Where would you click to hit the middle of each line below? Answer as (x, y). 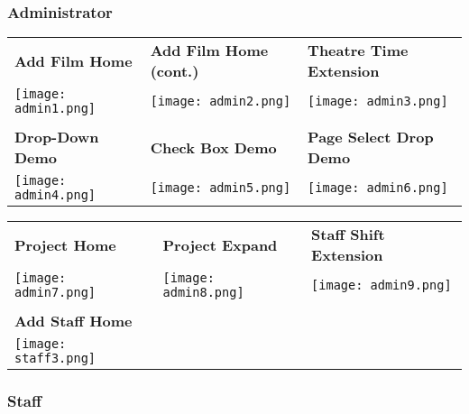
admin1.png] (55, 109)
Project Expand (220, 244)
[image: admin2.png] (221, 101)
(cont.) (175, 71)
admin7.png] (55, 293)
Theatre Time (358, 51)
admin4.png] (55, 195)
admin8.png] (203, 293)
